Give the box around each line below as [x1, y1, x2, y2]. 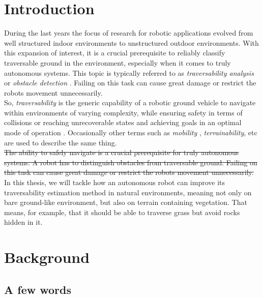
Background [4, 247, 90, 267]
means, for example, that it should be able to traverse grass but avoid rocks [4, 206, 240, 217]
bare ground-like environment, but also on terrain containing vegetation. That [4, 197, 247, 207]
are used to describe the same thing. [4, 137, 117, 147]
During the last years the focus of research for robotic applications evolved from [4, 27, 253, 38]
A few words [4, 281, 71, 297]
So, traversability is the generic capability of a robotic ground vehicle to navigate [4, 97, 256, 108]
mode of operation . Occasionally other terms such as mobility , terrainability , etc [4, 127, 257, 138]
